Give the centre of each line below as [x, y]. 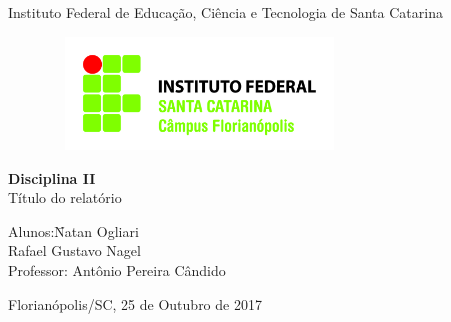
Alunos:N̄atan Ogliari [73, 230]
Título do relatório [65, 197]
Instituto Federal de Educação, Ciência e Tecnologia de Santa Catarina [225, 12]
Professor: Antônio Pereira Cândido [117, 269]
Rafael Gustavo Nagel [74, 250]
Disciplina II [52, 177]
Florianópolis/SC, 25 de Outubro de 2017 [135, 303]
